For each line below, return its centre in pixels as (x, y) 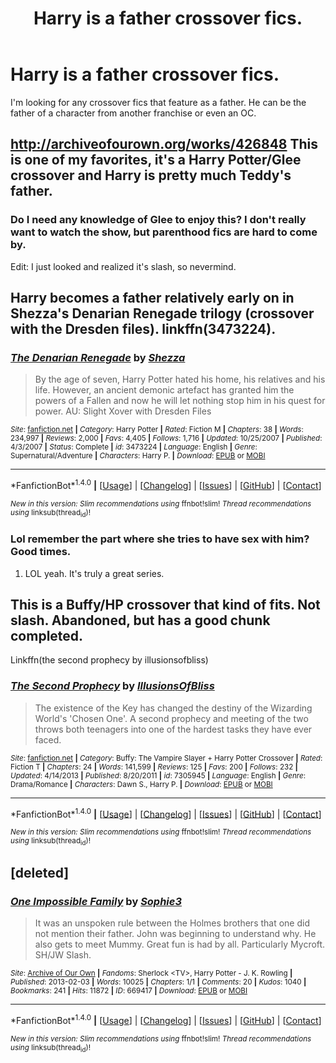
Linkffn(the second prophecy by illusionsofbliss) (109, 660)
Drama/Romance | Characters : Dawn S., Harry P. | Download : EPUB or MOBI (141, 784)
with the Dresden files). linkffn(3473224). (143, 329)
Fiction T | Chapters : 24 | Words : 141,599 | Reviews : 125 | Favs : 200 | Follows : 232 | (154, 767)
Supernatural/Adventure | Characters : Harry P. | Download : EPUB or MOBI (138, 456)
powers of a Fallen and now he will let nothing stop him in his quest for (180, 401)
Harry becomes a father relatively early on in (152, 298)
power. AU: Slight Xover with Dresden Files (123, 411)
